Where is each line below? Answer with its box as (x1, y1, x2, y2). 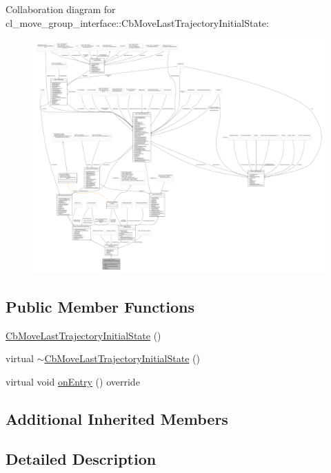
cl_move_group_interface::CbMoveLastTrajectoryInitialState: (6, 15, 269, 30)
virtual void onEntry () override (6, 374, 140, 388)
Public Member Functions (6, 295, 194, 317)
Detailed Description (6, 448, 157, 470)
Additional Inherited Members (6, 408, 228, 429)
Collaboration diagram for (6, 2, 116, 16)
